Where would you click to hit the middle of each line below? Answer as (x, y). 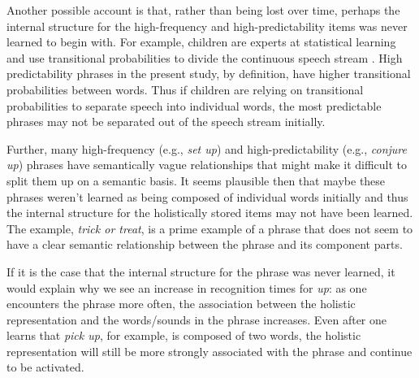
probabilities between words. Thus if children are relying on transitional (185, 89)
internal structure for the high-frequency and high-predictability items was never (207, 26)
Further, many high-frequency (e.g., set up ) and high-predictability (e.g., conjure (207, 148)
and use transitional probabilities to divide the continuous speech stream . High (205, 57)
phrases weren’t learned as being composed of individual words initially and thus (207, 196)
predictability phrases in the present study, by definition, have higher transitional (209, 74)
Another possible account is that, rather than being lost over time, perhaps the (203, 10)
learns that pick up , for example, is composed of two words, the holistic (184, 335)
